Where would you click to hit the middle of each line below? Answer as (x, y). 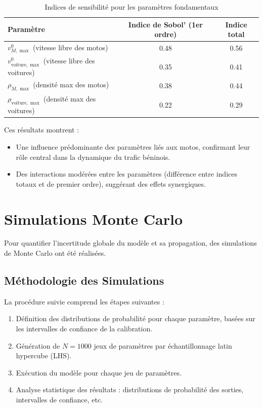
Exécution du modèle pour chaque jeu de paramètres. (99, 372)
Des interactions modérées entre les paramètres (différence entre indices (126, 174)
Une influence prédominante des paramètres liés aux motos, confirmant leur (133, 146)
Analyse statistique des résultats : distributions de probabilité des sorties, (130, 389)
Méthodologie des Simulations (84, 280)
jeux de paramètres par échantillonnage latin (163, 345)
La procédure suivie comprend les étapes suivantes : (84, 301)
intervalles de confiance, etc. (59, 400)
